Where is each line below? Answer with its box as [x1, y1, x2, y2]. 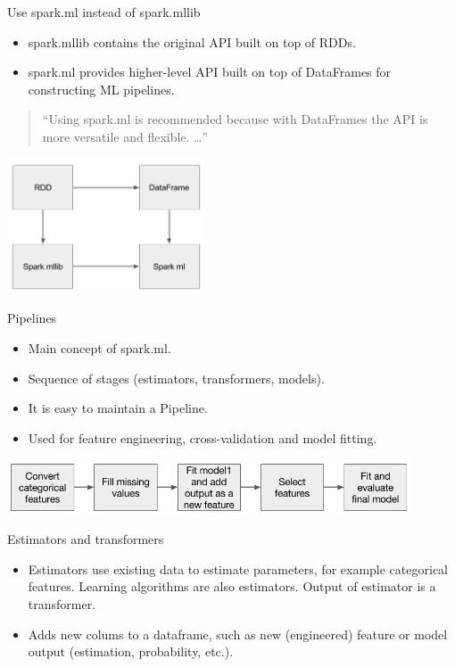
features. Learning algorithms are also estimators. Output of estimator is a [28, 577, 436, 596]
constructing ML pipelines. [28, 79, 175, 98]
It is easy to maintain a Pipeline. [28, 399, 208, 417]
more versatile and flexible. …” [42, 127, 209, 145]
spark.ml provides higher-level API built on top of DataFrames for [28, 62, 392, 81]
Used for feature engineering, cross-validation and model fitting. [28, 428, 377, 447]
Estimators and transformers [7, 530, 164, 548]
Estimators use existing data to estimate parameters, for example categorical [28, 559, 448, 578]
